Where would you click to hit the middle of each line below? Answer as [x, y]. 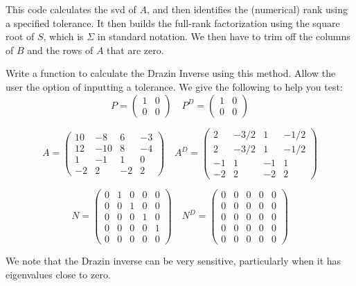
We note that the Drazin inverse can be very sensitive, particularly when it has [173, 260]
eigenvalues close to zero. [58, 274]
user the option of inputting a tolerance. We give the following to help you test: [174, 86]
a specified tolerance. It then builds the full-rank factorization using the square [173, 23]
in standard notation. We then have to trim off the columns [224, 36]
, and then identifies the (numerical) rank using [247, 9]
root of [20, 36]
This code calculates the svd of [71, 9]
